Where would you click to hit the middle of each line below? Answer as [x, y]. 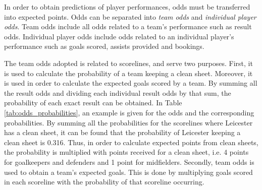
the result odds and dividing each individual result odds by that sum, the [118, 92]
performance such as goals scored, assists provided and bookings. [104, 46]
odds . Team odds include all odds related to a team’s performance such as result [128, 26]
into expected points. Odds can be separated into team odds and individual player [130, 16]
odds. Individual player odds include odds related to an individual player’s [119, 36]
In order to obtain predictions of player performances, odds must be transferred [127, 7]
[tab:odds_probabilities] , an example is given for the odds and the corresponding [129, 112]
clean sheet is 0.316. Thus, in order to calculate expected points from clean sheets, [131, 142]
